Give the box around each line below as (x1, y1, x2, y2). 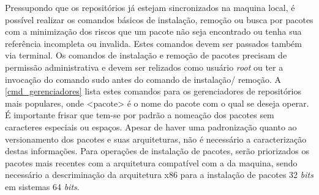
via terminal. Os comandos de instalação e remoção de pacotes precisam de (5, 49, 287, 62)
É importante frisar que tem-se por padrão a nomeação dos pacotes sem (5, 108, 274, 121)
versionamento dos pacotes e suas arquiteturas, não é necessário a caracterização (5, 132, 307, 145)
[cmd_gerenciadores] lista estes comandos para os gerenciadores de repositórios (5, 85, 301, 97)
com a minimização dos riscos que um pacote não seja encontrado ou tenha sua (5, 25, 302, 38)
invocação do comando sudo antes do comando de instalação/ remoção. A (5, 73, 281, 85)
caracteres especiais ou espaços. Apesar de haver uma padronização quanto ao (5, 120, 297, 133)
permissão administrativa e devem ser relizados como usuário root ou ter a (5, 60, 283, 73)
